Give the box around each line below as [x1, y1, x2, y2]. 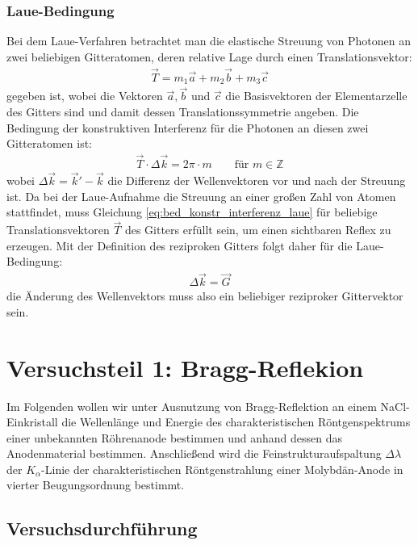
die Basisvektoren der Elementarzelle [225, 87, 408, 104]
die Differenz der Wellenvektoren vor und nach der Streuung [107, 172, 406, 189]
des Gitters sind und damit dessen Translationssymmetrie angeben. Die [6, 103, 359, 119]
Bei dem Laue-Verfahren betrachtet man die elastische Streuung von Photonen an [6, 32, 412, 49]
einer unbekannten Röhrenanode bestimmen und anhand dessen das [6, 429, 342, 446]
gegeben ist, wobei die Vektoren [6, 87, 163, 104]
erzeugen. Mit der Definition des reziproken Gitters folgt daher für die [6, 237, 353, 254]
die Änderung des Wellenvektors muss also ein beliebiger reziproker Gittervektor [6, 287, 403, 304]
